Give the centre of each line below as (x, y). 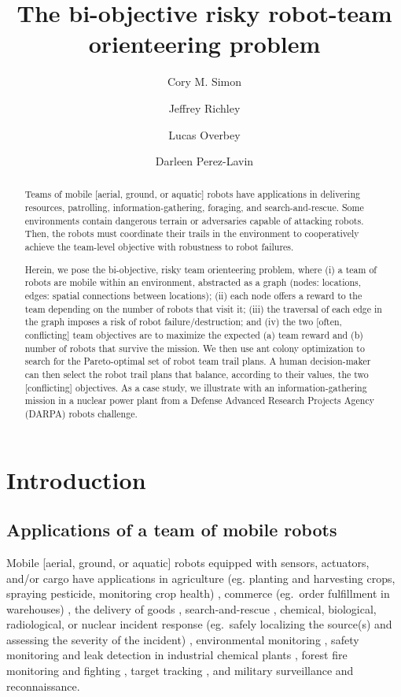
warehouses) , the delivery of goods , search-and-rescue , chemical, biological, (191, 608)
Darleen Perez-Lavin (204, 161)
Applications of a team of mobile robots (172, 530)
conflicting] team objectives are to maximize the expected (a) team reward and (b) (194, 334)
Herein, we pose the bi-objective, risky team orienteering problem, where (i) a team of (200, 269)
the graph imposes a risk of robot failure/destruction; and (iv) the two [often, (183, 322)
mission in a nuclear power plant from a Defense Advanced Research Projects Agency (199, 400)
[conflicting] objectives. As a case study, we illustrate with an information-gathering (196, 387)
